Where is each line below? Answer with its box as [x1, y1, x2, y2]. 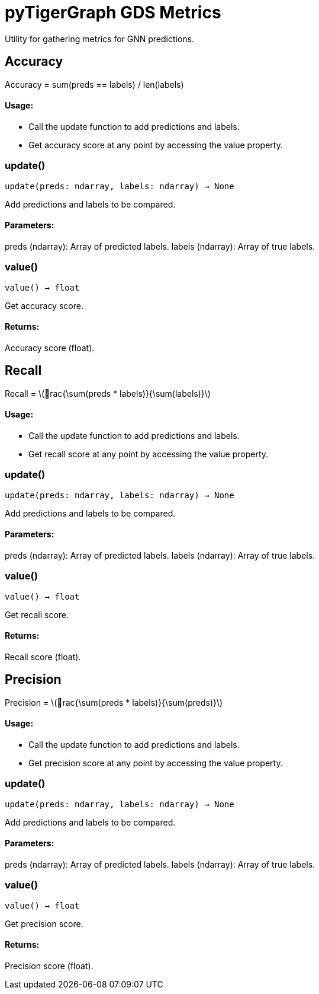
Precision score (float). [5, 960, 94, 971]
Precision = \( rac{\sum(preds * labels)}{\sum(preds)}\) [5, 697, 223, 708]
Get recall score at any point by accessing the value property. [28, 448, 269, 459]
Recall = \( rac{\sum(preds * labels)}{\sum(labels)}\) [5, 388, 211, 399]
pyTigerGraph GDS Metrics [5, 2, 221, 23]
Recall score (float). [5, 651, 81, 662]
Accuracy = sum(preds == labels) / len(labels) [5, 79, 184, 90]
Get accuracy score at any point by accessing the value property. [28, 139, 283, 150]
